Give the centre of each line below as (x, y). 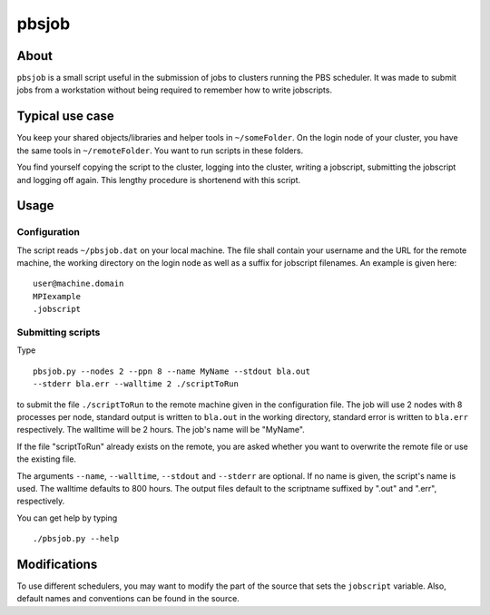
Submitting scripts (59, 333)
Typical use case (66, 117)
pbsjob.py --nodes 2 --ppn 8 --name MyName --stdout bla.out (171, 371)
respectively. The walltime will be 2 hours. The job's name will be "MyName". (161, 430)
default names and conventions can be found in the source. (128, 599)
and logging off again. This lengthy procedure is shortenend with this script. (159, 180)
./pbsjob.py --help (76, 539)
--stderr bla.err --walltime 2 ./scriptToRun (136, 384)
